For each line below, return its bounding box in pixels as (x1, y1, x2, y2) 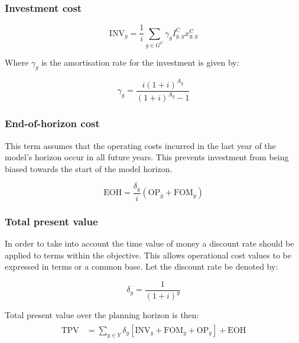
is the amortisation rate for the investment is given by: (41, 56, 239, 68)
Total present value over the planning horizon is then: (5, 309, 199, 321)
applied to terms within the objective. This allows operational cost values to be (5, 248, 292, 261)
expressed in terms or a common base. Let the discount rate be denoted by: (5, 260, 278, 273)
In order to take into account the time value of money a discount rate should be (5, 237, 294, 249)
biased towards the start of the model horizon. (5, 162, 173, 174)
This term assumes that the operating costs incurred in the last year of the (5, 139, 276, 151)
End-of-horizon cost (5, 116, 100, 131)
